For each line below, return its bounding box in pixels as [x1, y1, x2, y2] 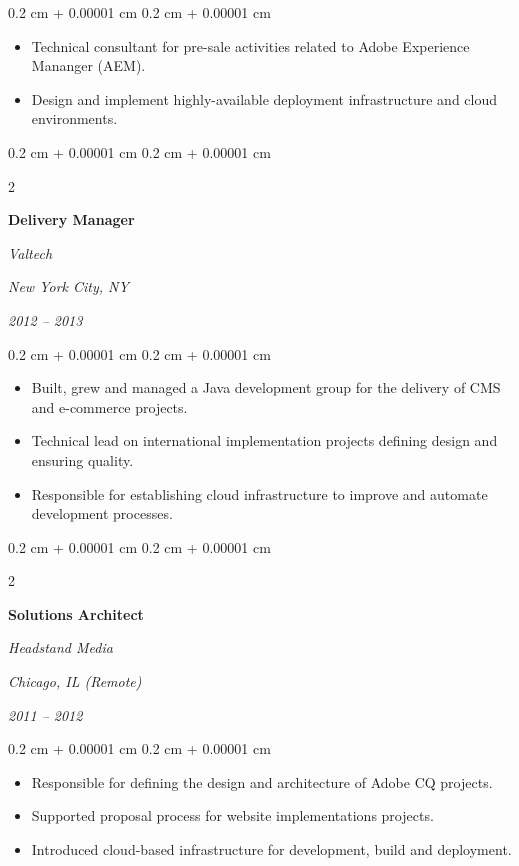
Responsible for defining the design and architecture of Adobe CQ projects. [31, 771, 493, 792]
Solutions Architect [8, 603, 144, 624]
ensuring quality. [31, 449, 134, 470]
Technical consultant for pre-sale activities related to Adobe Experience [31, 35, 470, 56]
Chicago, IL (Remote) [8, 671, 142, 692]
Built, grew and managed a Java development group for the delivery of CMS [31, 377, 501, 398]
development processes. [31, 503, 173, 524]
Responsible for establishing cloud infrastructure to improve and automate [31, 483, 488, 504]
